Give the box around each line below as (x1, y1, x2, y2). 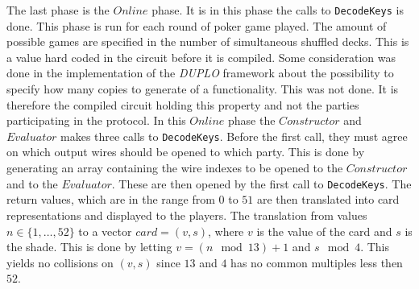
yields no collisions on (6, 254, 114, 270)
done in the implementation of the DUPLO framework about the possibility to (6, 64, 394, 81)
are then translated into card (257, 191, 400, 208)
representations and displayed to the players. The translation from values (6, 206, 367, 223)
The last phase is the (6, 2, 110, 18)
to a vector (78, 222, 132, 239)
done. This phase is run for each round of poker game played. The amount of (6, 17, 387, 34)
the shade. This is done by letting (6, 238, 172, 255)
